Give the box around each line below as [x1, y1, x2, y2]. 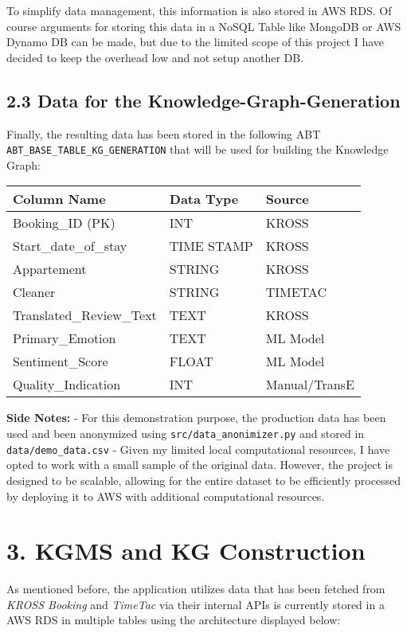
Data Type [169, 190, 239, 209]
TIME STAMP [169, 236, 253, 256]
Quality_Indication [13, 375, 121, 394]
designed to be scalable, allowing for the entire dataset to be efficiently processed [6, 471, 401, 488]
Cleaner [13, 283, 56, 302]
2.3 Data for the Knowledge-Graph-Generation [6, 88, 401, 112]
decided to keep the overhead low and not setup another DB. [6, 49, 304, 65]
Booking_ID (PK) [13, 213, 115, 232]
